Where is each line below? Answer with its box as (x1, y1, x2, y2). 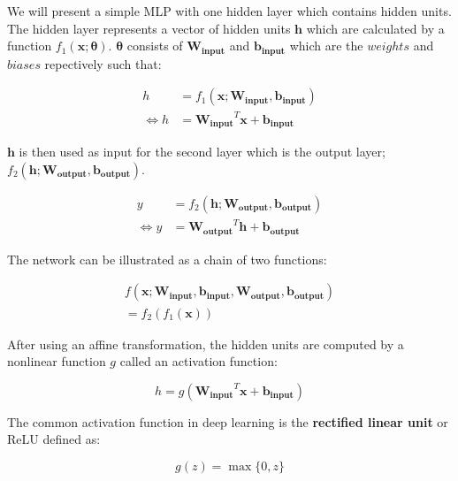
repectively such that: (44, 54, 162, 73)
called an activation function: (119, 352, 278, 370)
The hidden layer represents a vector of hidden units (7, 19, 291, 37)
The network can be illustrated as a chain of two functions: (7, 249, 327, 268)
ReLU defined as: (7, 430, 101, 448)
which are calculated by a (306, 19, 445, 37)
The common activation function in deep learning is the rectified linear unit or (7, 412, 448, 431)
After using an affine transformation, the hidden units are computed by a (7, 334, 404, 353)
